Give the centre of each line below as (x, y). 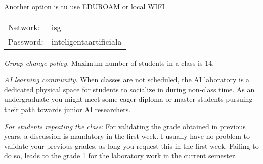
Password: (26, 41)
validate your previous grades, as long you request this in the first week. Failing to (131, 146)
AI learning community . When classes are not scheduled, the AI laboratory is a (127, 79)
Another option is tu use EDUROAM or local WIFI (84, 6)
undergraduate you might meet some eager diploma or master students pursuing (128, 99)
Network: (24, 27)
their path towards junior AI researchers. (68, 109)
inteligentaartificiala (86, 41)
